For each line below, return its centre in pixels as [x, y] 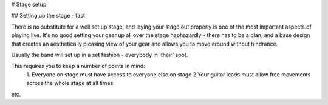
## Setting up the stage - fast [48, 16]
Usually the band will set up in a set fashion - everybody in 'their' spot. [100, 55]
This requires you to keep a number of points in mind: [78, 66]
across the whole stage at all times [70, 83]
